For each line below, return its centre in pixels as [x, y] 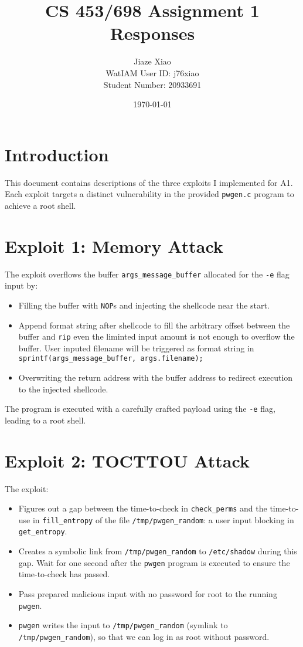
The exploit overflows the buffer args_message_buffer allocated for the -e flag [147, 274]
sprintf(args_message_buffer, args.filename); [111, 359]
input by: [21, 285]
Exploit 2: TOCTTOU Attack [127, 460]
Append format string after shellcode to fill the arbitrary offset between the [154, 325]
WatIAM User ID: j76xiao [152, 72]
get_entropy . [43, 531]
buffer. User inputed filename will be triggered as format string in [136, 348]
